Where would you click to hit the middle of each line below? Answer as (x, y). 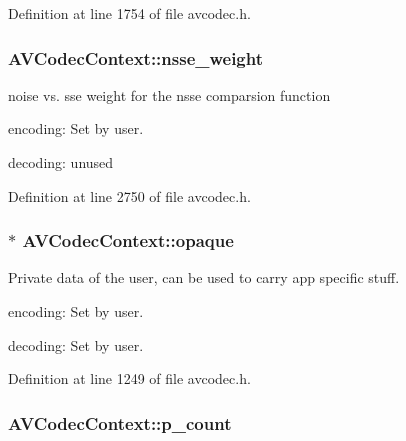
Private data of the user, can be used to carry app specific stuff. (204, 277)
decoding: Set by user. (76, 344)
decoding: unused (61, 162)
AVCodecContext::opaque (128, 240)
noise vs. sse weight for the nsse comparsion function (169, 94)
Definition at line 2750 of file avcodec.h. (129, 195)
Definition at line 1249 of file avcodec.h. (129, 378)
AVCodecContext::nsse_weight (136, 57)
